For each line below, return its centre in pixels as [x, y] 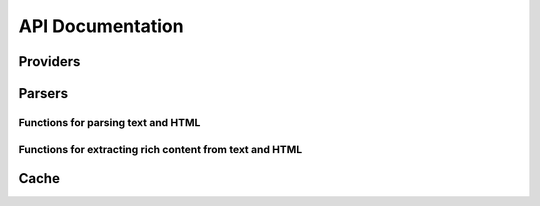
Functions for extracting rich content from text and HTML [160, 149]
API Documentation [101, 26]
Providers [49, 61]
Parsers [43, 93]
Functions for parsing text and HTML [109, 122]
